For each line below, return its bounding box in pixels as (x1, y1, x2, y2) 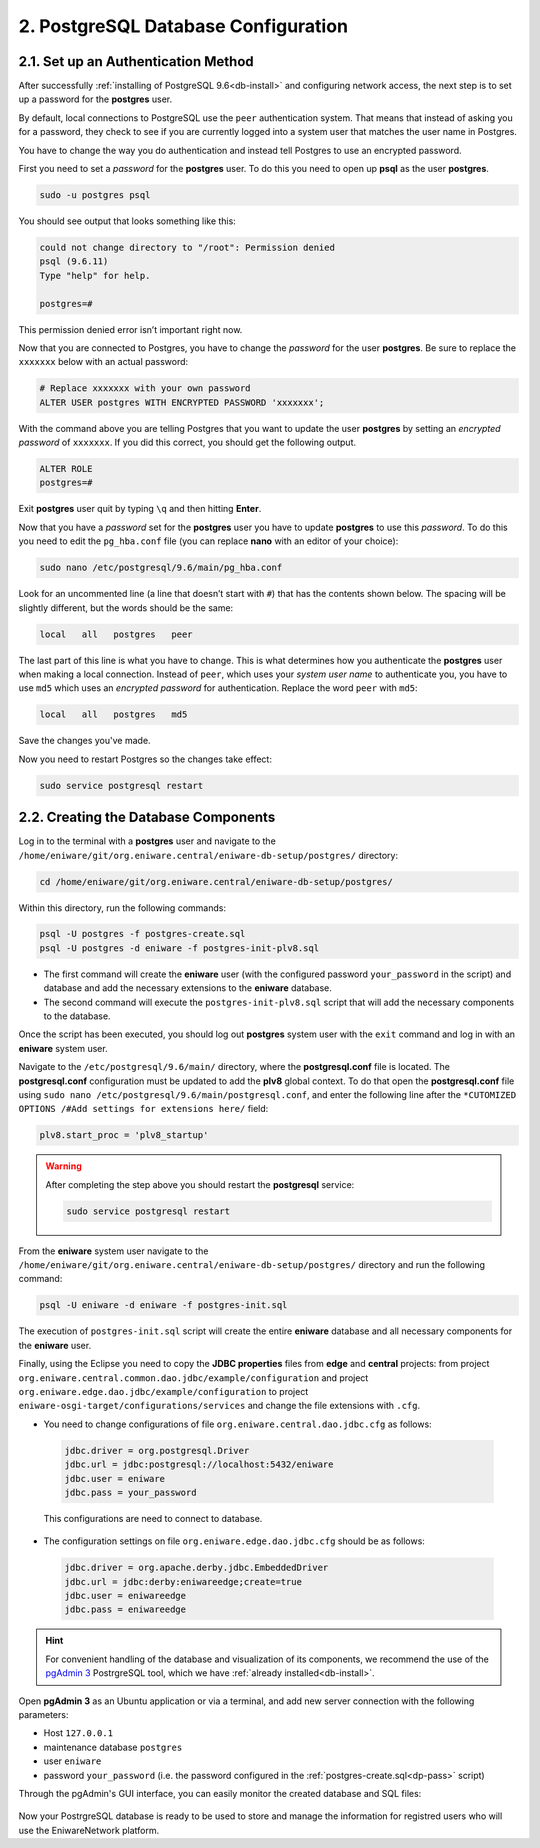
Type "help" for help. (39, 270, 151, 281)
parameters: (18, 1709, 69, 1721)
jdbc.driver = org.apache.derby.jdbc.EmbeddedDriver (64, 1562, 329, 1574)
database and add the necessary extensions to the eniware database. (43, 982, 332, 994)
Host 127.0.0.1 (43, 1727, 114, 1739)
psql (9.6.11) (39, 256, 109, 267)
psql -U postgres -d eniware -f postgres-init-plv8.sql (39, 942, 320, 954)
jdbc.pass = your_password (64, 1486, 197, 1498)
